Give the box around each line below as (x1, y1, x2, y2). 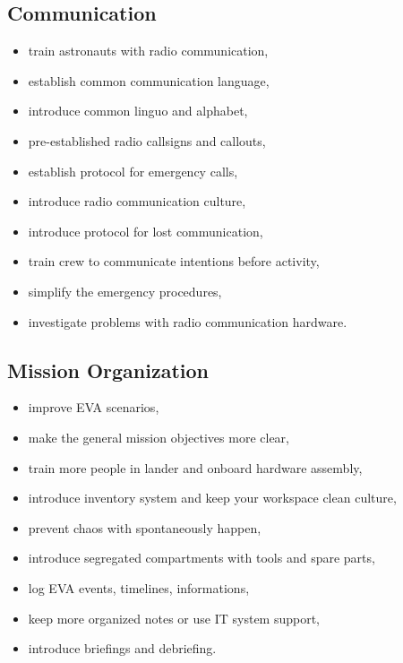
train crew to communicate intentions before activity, (28, 252, 320, 271)
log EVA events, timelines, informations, (28, 578, 250, 597)
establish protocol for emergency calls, (28, 161, 238, 180)
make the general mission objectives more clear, (28, 427, 289, 446)
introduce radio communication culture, (28, 192, 246, 211)
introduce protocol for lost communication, (28, 221, 263, 240)
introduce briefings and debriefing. (28, 639, 217, 658)
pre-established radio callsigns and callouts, (28, 131, 266, 150)
